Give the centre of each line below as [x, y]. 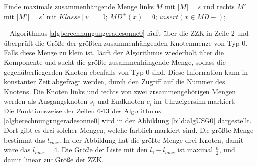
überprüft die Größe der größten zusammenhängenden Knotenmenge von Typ [122, 42]
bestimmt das [25, 139]
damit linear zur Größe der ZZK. [54, 159]
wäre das [17, 149]
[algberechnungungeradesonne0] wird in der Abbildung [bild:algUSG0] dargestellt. [128, 120]
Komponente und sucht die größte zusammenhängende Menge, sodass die [115, 62]
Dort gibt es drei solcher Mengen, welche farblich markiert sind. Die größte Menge [129, 130]
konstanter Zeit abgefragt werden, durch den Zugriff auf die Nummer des [115, 82]
